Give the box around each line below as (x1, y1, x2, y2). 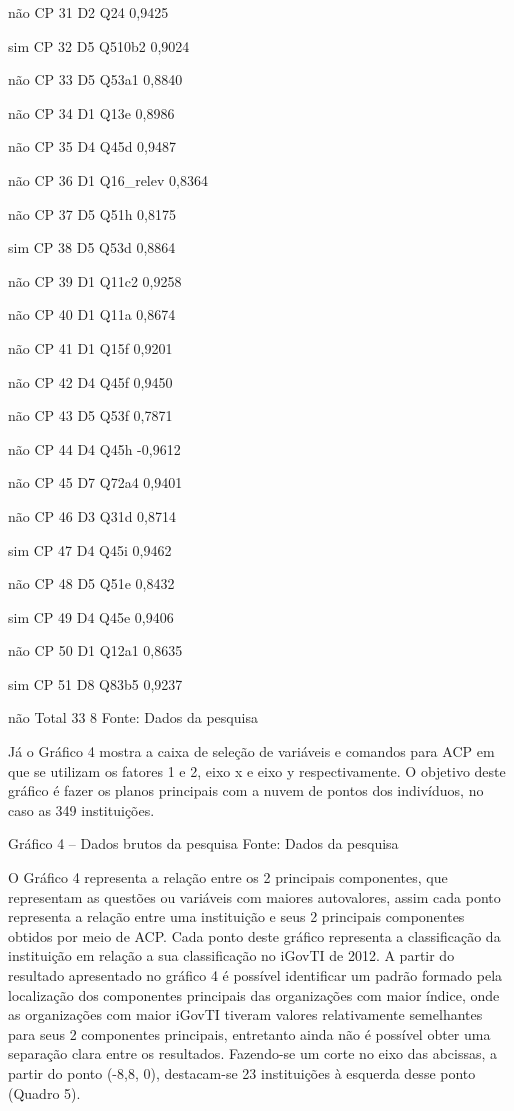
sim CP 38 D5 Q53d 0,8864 (8, 237, 176, 258)
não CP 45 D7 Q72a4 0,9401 (8, 472, 183, 493)
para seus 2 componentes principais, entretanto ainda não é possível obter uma (8, 1023, 491, 1044)
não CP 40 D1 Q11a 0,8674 (8, 304, 176, 325)
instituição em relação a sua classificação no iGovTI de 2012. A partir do (8, 945, 455, 966)
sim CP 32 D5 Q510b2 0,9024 (8, 35, 190, 56)
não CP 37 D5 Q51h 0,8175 (8, 203, 176, 224)
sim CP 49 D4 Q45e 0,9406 (8, 606, 174, 627)
